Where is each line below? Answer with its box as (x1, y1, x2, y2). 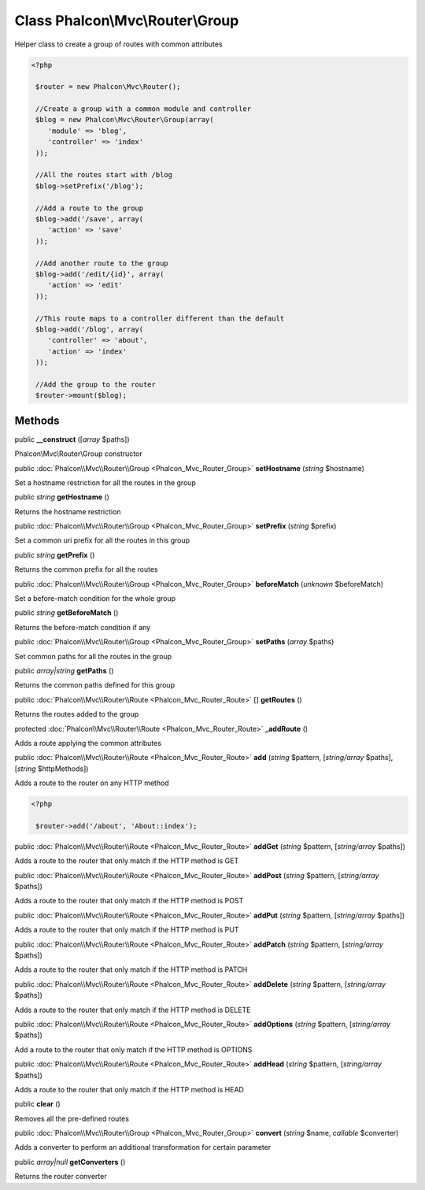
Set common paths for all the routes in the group (14, 651, 172, 661)
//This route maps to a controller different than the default (35, 313, 285, 323)
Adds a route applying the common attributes (14, 738, 161, 747)
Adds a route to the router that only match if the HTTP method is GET (14, 856, 239, 866)
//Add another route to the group (35, 258, 168, 268)
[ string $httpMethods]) (14, 764, 89, 773)
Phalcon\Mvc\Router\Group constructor (14, 449, 142, 458)
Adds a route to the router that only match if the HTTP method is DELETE (14, 1005, 251, 1014)
